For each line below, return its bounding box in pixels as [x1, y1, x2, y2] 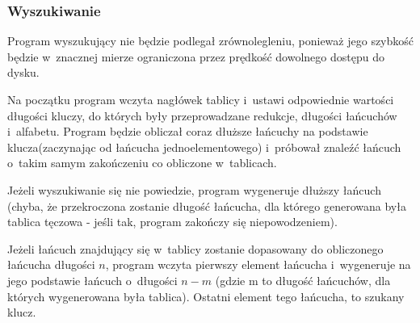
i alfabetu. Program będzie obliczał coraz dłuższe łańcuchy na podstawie [7, 123, 368, 140]
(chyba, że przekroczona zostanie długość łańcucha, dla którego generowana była [7, 197, 406, 214]
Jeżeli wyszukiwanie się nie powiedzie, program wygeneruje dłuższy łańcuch [7, 181, 381, 198]
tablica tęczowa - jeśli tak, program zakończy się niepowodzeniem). [7, 213, 338, 230]
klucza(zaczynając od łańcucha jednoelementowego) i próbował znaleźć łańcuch [7, 138, 401, 155]
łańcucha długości [7, 256, 95, 273]
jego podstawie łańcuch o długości [7, 271, 178, 288]
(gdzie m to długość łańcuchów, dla [215, 271, 391, 288]
